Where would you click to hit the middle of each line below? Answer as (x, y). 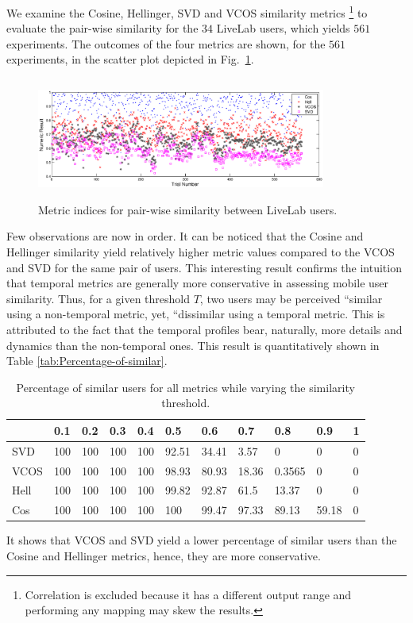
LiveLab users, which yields (283, 28)
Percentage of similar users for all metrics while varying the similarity (185, 387)
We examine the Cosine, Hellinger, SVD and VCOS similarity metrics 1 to (187, 12)
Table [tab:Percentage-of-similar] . (87, 361)
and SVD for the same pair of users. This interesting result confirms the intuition (204, 267)
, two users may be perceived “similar (291, 298)
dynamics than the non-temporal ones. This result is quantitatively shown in (193, 345)
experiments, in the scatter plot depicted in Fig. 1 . (130, 59)
